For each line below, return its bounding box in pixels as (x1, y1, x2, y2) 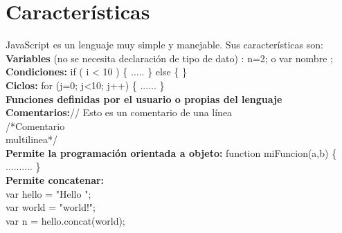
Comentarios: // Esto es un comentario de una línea (6, 105, 233, 120)
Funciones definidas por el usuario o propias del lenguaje (6, 91, 282, 106)
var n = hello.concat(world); (6, 213, 125, 227)
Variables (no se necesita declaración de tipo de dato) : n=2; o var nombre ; (6, 50, 333, 65)
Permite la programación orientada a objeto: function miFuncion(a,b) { (6, 145, 337, 160)
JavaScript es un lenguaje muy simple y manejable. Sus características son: (6, 37, 323, 52)
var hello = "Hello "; (6, 186, 91, 201)
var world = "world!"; (6, 200, 96, 214)
